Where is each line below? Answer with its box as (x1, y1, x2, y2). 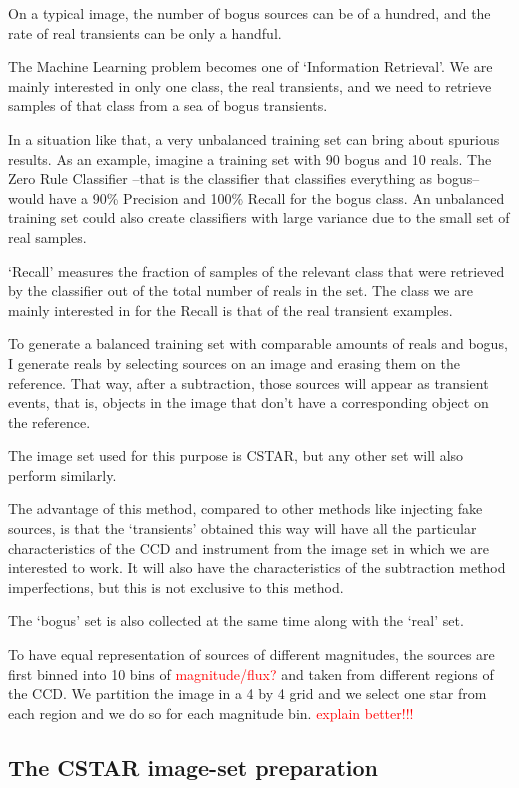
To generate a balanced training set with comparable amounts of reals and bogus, (8, 333, 508, 354)
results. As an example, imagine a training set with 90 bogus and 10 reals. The (8, 148, 492, 169)
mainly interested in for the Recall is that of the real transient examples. (8, 299, 453, 320)
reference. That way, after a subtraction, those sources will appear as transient (8, 372, 489, 393)
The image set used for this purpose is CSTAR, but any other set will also (8, 445, 464, 466)
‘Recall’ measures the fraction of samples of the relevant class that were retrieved (8, 260, 505, 281)
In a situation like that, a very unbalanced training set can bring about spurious (8, 128, 500, 149)
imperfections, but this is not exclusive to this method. (8, 576, 344, 597)
